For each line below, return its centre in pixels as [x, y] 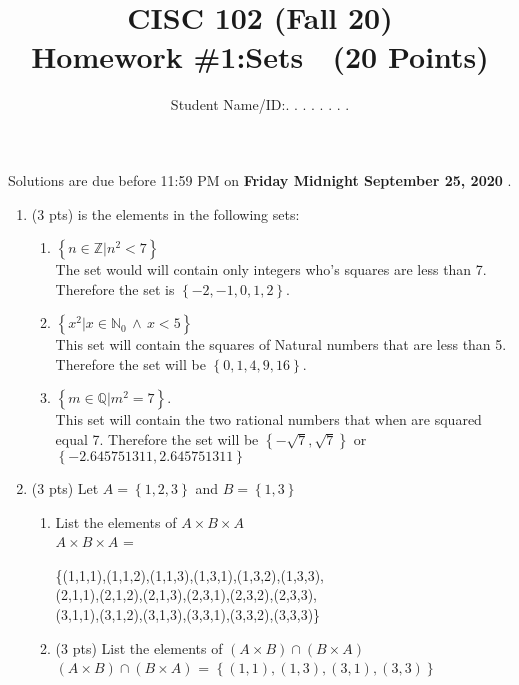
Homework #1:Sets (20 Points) [260, 56]
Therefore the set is [115, 288]
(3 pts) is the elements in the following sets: [165, 213]
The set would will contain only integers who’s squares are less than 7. [271, 269]
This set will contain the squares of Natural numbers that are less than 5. [281, 344]
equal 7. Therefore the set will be [157, 439]
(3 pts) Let [65, 488]
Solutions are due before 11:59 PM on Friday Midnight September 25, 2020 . [260, 179]
